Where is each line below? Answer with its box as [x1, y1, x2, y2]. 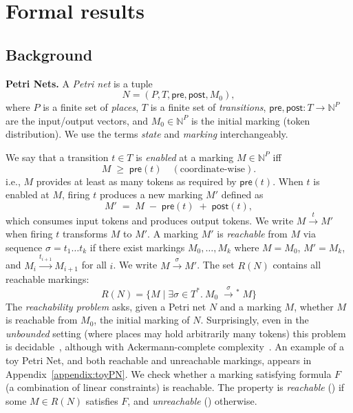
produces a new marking [99, 187, 203, 202]
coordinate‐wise [180, 164, 246, 174]
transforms [62, 226, 108, 241]
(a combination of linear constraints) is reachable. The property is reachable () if [6, 380, 345, 394]
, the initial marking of [94, 313, 190, 327]
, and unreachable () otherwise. [127, 393, 257, 407]
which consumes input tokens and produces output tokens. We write [6, 213, 294, 227]
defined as [221, 187, 264, 202]
